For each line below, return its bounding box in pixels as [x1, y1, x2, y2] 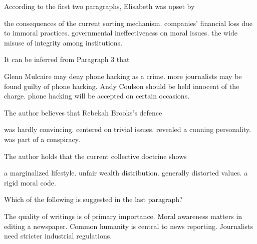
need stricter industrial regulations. [4, 230, 112, 241]
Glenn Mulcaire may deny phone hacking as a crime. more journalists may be [4, 70, 242, 81]
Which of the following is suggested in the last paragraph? [4, 194, 183, 204]
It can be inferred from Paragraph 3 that [4, 54, 130, 64]
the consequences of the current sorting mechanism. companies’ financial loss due [4, 17, 253, 28]
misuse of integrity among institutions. [4, 37, 123, 47]
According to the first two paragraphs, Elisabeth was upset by [4, 1, 195, 11]
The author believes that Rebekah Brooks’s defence [4, 107, 162, 117]
